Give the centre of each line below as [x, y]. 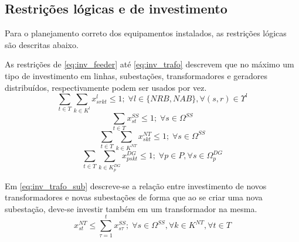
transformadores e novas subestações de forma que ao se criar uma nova [134, 197]
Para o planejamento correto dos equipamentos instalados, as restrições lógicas [146, 33]
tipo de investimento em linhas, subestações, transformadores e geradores [136, 75]
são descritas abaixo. [42, 44]
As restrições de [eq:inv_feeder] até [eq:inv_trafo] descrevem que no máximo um [149, 64]
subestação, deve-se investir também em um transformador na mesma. [131, 208]
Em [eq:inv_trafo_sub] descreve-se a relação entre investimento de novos [136, 185]
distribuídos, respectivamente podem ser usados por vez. [106, 87]
